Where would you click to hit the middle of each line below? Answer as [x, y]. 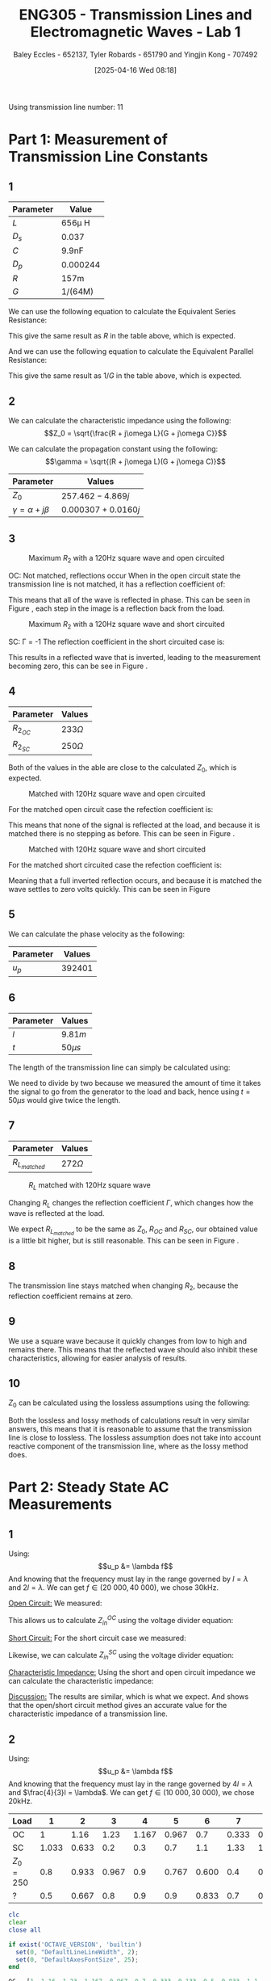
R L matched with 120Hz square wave [90, 1186]
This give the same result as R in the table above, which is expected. [122, 336]
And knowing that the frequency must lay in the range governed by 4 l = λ [131, 1784]
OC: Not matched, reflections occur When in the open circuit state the [125, 575]
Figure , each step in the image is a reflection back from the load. [117, 608]
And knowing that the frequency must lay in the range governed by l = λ [128, 1579]
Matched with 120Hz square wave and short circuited [117, 849]
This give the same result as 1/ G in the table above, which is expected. [125, 376]
